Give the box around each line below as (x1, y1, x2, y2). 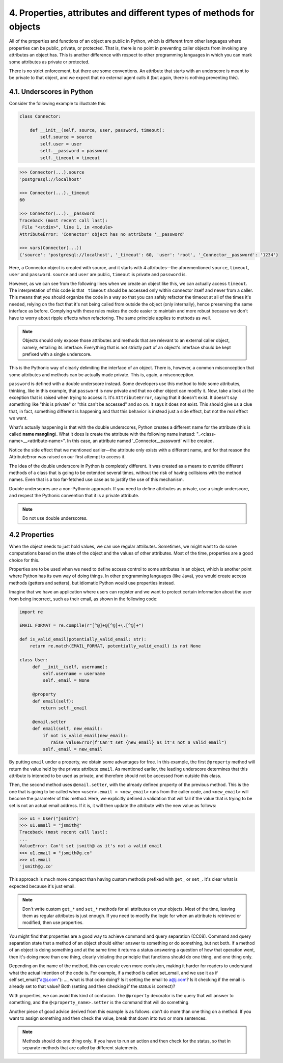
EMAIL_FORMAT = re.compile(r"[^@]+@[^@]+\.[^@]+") (19, 623, 144, 628)
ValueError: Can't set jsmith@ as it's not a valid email (19, 843, 162, 849)
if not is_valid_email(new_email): (42, 732, 129, 738)
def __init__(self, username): (32, 664, 108, 670)
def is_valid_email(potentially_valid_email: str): (19, 637, 147, 642)
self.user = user (40, 141, 82, 147)
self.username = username (42, 671, 105, 676)
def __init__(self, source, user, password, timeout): (29, 127, 165, 133)
